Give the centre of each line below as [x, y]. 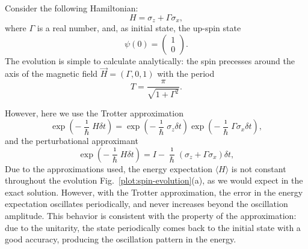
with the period [186, 73]
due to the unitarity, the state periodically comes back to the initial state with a [153, 227]
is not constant [259, 168]
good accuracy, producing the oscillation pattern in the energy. [121, 239]
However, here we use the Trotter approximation [94, 112]
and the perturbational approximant [72, 141]
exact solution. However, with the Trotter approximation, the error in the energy [154, 192]
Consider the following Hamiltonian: [72, 8]
